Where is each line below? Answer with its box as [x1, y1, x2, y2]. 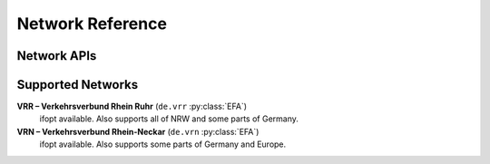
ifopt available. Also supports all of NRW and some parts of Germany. [39, 113, 299, 124]
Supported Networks [16, 77, 139, 92]
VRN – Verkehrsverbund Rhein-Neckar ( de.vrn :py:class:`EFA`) [16, 126, 260, 137]
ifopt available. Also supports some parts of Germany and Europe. [39, 139, 287, 150]
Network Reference [16, 14, 168, 34]
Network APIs [16, 48, 97, 63]
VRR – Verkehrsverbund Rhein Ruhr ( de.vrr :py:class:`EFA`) [16, 101, 248, 112]
